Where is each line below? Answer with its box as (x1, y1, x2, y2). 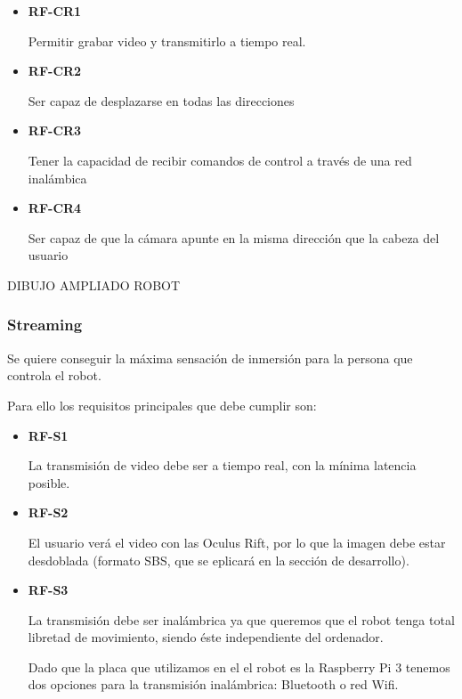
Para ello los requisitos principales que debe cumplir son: (7, 395, 317, 414)
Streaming (7, 313, 83, 336)
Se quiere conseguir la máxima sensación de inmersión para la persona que (7, 348, 413, 367)
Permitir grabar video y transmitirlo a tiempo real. (28, 31, 306, 50)
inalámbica (28, 168, 87, 187)
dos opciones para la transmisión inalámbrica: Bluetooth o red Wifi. (28, 675, 399, 694)
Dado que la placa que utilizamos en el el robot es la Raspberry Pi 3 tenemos (28, 657, 450, 676)
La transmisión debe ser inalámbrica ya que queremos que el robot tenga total (28, 610, 455, 629)
